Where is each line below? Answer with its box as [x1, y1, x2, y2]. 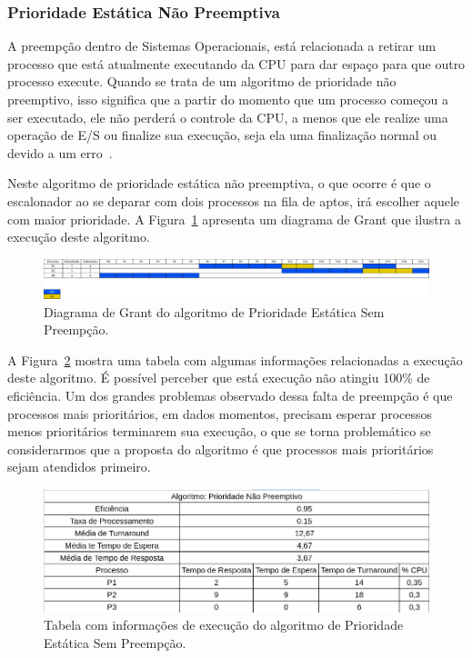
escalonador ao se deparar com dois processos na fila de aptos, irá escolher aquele [7, 191, 460, 210]
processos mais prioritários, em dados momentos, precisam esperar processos [7, 404, 433, 423]
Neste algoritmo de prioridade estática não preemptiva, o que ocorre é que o [7, 174, 431, 193]
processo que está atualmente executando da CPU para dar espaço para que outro [7, 54, 466, 73]
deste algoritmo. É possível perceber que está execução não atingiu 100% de [7, 368, 430, 387]
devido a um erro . [7, 143, 113, 162]
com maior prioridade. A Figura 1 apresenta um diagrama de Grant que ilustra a [7, 209, 461, 228]
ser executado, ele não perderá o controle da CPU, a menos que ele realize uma [7, 107, 448, 126]
